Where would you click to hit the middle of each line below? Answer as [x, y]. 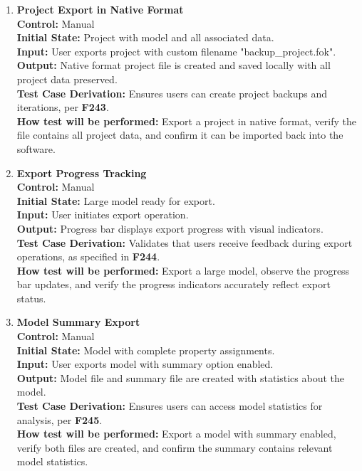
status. [31, 298]
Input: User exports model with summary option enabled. [145, 364]
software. [36, 148]
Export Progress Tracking [82, 173]
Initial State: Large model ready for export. [116, 200]
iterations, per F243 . [63, 107]
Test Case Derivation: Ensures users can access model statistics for [170, 406]
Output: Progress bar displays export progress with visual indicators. [170, 228]
